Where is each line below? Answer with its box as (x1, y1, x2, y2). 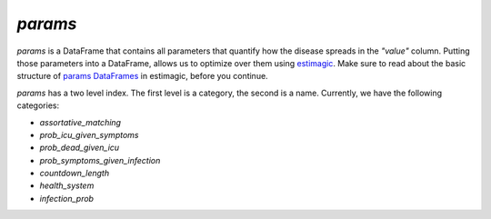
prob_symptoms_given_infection (39, 154, 161, 165)
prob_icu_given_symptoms (39, 129, 139, 140)
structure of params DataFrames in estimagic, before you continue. (16, 71, 268, 82)
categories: (16, 100, 59, 111)
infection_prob (39, 193, 95, 204)
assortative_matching (39, 116, 122, 127)
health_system (39, 180, 95, 191)
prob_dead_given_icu (39, 142, 120, 154)
